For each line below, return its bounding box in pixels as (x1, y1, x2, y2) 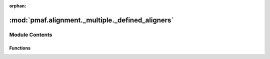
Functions (9, 45, 31, 51)
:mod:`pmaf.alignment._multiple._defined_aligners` (9, 15, 174, 24)
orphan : (9, 3, 26, 8)
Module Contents (9, 31, 52, 38)
